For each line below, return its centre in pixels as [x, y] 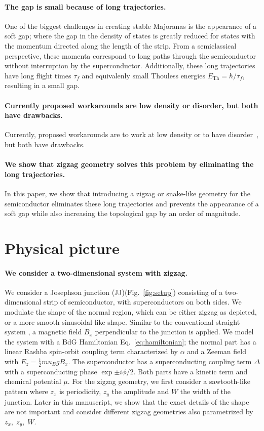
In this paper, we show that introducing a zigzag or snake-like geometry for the [127, 193]
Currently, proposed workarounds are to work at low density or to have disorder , [131, 134]
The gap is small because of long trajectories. [85, 6]
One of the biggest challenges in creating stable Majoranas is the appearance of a [131, 26]
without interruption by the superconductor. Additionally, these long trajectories [130, 66]
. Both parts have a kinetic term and [191, 371]
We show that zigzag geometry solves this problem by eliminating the [129, 164]
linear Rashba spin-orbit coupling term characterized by [91, 351]
